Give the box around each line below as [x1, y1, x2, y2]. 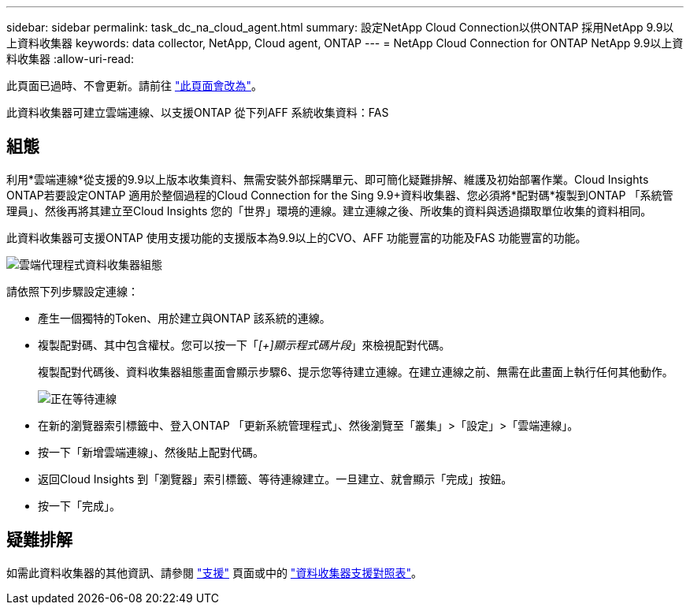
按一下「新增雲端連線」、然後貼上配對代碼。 [38, 445, 264, 459]
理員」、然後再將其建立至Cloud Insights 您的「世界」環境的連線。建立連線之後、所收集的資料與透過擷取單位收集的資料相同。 [6, 203, 652, 218]
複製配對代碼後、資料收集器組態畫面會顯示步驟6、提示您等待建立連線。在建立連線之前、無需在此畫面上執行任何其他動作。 [38, 364, 673, 378]
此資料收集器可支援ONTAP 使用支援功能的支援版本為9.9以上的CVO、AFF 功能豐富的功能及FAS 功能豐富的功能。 [6, 230, 587, 244]
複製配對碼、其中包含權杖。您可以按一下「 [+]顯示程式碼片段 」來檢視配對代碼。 [38, 337, 451, 352]
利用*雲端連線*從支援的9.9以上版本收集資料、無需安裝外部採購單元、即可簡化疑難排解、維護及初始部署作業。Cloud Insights [6, 172, 649, 186]
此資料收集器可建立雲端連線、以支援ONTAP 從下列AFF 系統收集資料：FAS [6, 106, 389, 119]
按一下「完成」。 [38, 498, 121, 512]
